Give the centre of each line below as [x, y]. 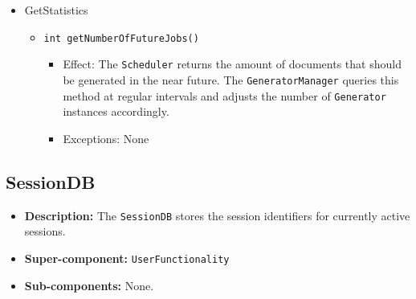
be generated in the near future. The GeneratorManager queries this [231, 79]
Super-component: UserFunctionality [127, 258]
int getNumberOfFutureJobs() [121, 38]
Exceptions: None [106, 138]
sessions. [45, 231]
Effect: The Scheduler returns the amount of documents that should [232, 64]
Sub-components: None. [89, 285]
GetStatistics [56, 10]
